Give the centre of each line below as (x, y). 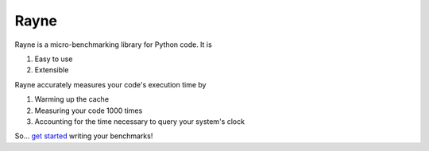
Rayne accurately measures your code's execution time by (110, 84)
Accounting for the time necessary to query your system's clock (140, 121)
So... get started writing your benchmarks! (84, 136)
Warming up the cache (72, 99)
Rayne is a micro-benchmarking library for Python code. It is (113, 45)
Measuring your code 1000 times (89, 110)
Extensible (52, 70)
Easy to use (54, 59)
